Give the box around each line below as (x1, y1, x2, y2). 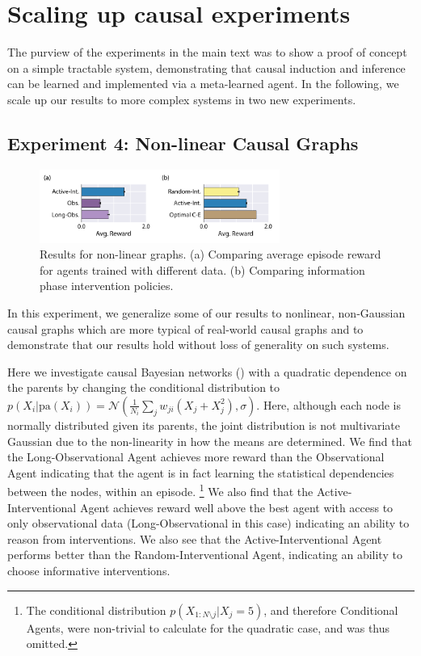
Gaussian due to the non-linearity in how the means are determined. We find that (7, 432, 412, 449)
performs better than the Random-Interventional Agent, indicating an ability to (7, 546, 402, 563)
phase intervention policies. (40, 277, 174, 294)
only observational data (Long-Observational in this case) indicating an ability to (7, 515, 410, 532)
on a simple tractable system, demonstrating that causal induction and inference (7, 59, 406, 76)
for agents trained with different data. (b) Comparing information (40, 261, 365, 278)
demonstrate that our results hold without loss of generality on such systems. (7, 336, 389, 353)
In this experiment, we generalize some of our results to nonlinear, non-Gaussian (7, 304, 406, 321)
